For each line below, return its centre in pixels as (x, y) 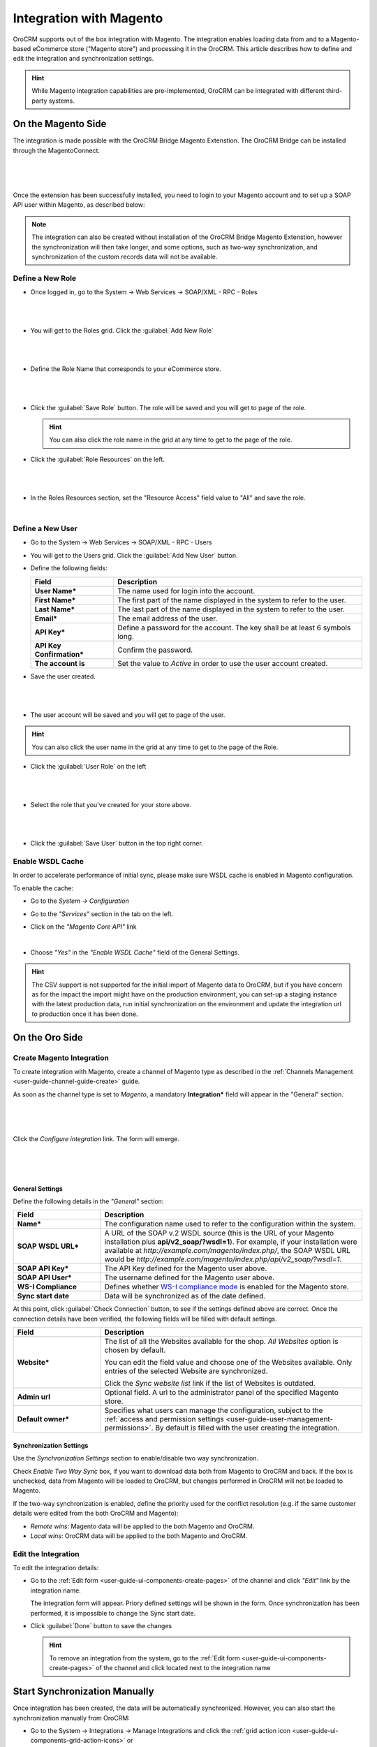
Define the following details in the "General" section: (88, 1201)
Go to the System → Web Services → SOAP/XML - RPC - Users (121, 542)
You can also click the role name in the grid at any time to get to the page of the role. (171, 440)
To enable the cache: (43, 888)
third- (334, 91)
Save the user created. (63, 676)
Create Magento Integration (61, 1057)
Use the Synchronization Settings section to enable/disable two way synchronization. (135, 1458)
